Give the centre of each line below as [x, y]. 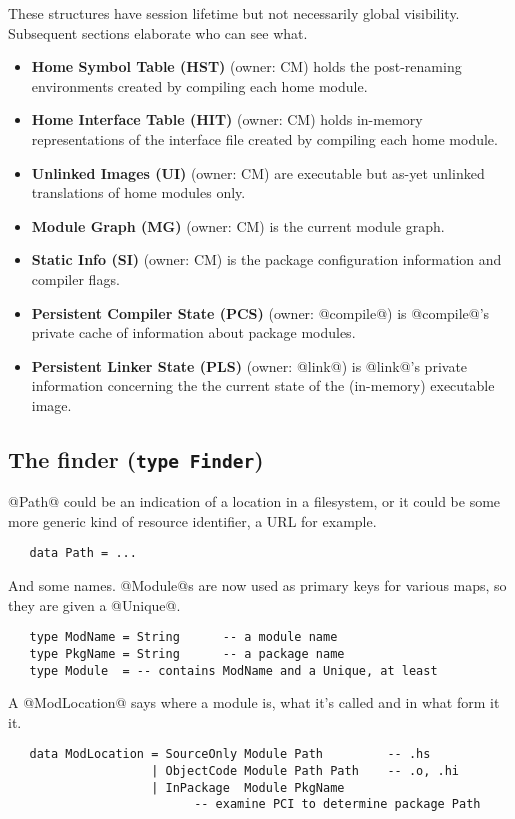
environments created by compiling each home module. [199, 85]
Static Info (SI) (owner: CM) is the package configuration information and [266, 259]
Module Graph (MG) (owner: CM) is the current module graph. [238, 225]
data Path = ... [83, 553]
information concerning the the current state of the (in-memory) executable [263, 385]
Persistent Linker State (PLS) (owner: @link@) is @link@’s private [249, 365]
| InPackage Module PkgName [248, 787]
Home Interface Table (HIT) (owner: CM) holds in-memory [227, 119]
